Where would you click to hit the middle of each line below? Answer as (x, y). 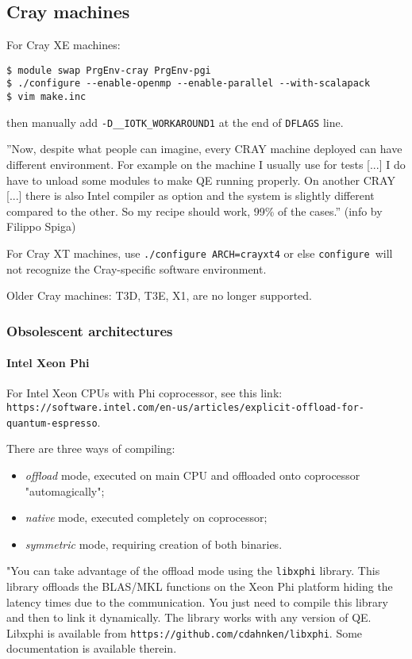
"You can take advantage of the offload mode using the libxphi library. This (193, 571)
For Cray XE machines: (64, 45)
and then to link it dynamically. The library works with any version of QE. (189, 617)
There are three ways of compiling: (91, 448)
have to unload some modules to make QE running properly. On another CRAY (201, 180)
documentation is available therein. (92, 648)
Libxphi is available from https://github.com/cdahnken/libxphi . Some (185, 632)
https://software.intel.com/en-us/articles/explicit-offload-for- (186, 408)
